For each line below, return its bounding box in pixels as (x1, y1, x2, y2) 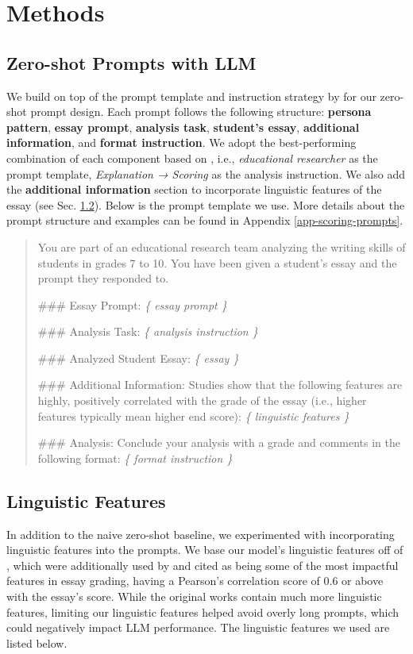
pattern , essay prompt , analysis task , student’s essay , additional (6, 118, 360, 135)
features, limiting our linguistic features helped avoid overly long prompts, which (6, 603, 399, 620)
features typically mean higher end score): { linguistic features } (37, 407, 349, 424)
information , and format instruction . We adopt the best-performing (6, 134, 357, 151)
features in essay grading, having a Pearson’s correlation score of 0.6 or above (6, 572, 384, 589)
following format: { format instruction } (37, 449, 233, 466)
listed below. (6, 634, 68, 651)
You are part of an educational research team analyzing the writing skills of (37, 238, 406, 255)
